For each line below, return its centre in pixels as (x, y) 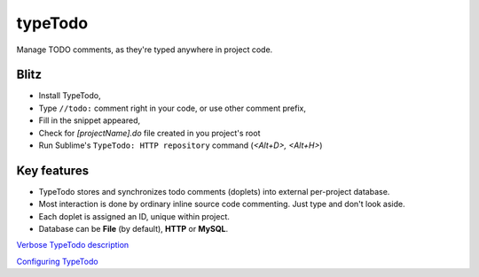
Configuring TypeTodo (57, 261)
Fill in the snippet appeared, (90, 120)
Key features (52, 170)
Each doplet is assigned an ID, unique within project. (134, 216)
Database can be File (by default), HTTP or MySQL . (133, 229)
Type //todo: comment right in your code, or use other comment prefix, (172, 108)
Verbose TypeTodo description (73, 245)
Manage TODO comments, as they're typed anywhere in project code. (145, 50)
